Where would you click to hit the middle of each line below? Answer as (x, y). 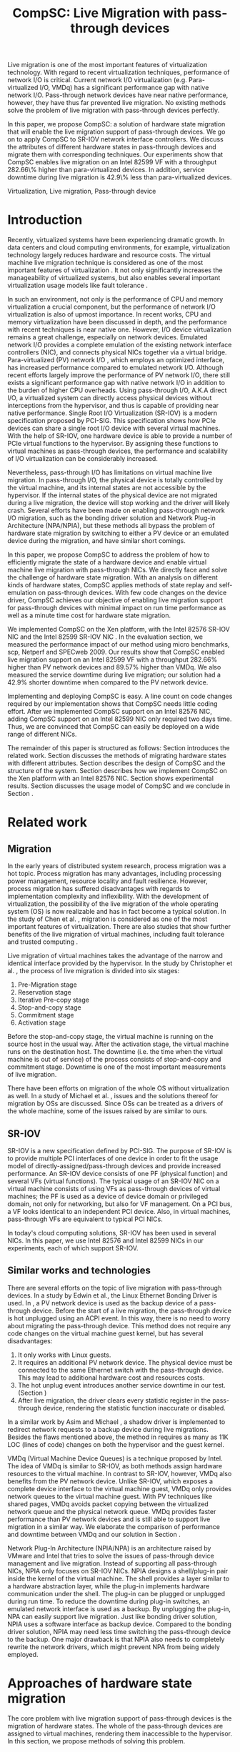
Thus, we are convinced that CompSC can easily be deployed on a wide (113, 727)
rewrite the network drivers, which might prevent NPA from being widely (114, 1647)
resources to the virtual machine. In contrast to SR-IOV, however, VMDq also (120, 1473)
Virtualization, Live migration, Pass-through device (82, 191)
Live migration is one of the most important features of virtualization (107, 65)
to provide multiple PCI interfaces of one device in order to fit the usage (113, 1158)
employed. (23, 1654)
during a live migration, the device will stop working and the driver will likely (119, 503)
